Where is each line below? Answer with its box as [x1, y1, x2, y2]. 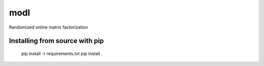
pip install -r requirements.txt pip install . [21, 50, 103, 56]
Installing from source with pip [9, 37, 104, 45]
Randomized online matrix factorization [9, 24, 88, 30]
